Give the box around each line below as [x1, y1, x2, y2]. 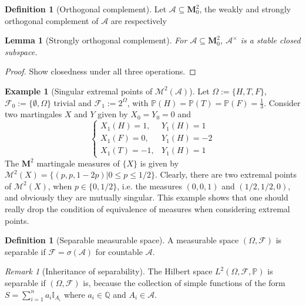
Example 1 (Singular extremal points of [5, 84, 153, 97]
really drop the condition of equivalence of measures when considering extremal [5, 202, 290, 215]
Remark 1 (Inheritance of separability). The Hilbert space [5, 265, 213, 277]
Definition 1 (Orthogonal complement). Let [5, 3, 167, 15]
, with [127, 96, 149, 108]
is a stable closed [240, 34, 301, 46]
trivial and [53, 96, 92, 108]
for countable [95, 245, 143, 257]
